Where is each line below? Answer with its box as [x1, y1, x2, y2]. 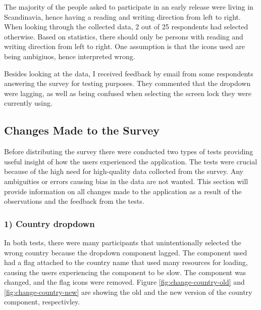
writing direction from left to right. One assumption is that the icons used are [4, 41, 245, 52]
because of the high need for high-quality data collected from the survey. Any [4, 166, 243, 176]
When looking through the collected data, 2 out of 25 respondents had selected [4, 21, 248, 32]
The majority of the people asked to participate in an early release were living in [4, 2, 253, 12]
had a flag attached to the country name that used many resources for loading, [4, 257, 248, 268]
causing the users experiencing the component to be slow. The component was [4, 267, 246, 277]
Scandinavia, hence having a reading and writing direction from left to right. [4, 11, 241, 22]
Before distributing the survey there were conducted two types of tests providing [4, 146, 253, 157]
